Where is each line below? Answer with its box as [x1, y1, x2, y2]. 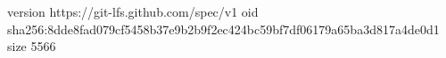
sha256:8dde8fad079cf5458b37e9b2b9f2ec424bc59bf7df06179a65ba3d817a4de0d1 [7, 19, 440, 38]
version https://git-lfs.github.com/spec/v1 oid [7, 3, 259, 20]
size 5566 [7, 37, 56, 55]
